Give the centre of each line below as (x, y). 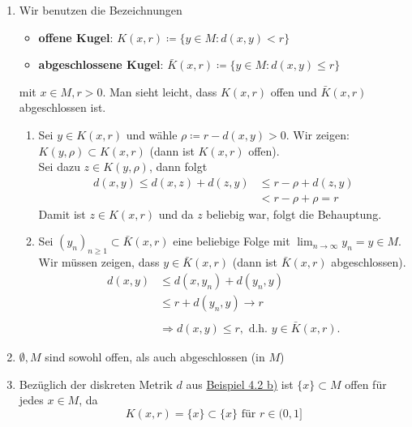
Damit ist (62, 213)
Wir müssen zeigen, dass (99, 262)
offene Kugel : (76, 37)
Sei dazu (59, 167)
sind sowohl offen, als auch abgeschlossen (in (155, 357)
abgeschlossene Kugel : (101, 64)
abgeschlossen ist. (62, 107)
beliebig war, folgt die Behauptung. (294, 213)
